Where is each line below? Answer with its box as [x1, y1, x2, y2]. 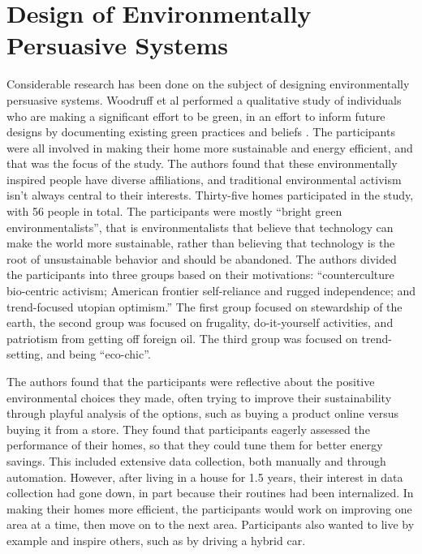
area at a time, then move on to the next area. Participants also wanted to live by [6, 516, 415, 533]
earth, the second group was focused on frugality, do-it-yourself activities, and [6, 314, 394, 331]
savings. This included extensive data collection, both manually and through [6, 452, 386, 469]
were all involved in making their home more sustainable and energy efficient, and [6, 139, 413, 156]
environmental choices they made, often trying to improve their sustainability [6, 389, 392, 406]
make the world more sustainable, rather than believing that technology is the [6, 234, 395, 251]
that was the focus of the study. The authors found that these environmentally [6, 155, 398, 172]
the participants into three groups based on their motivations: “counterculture [6, 266, 394, 283]
